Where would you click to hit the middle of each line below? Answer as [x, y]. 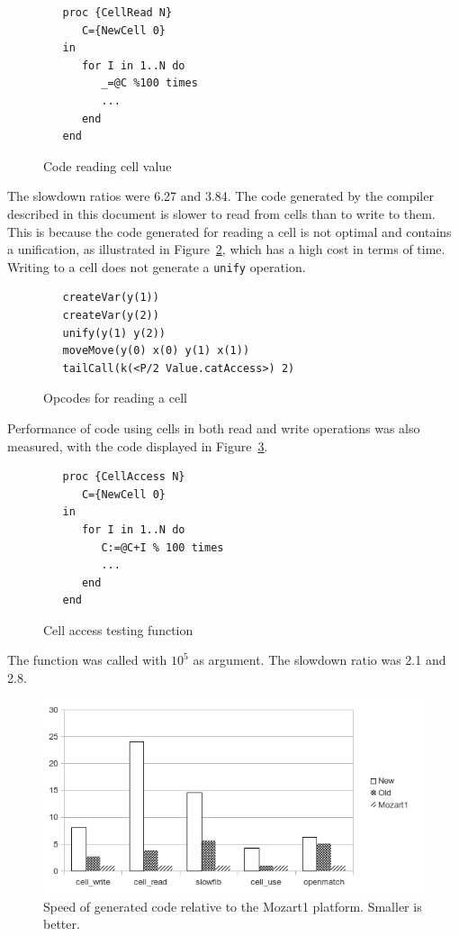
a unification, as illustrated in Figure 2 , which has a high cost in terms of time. [226, 249]
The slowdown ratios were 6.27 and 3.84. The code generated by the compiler [220, 196]
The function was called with [87, 660]
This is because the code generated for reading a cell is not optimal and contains [229, 231]
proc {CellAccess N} [124, 477]
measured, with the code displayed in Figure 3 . [138, 445]
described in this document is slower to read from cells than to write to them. [221, 213]
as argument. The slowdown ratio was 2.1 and [319, 660]
